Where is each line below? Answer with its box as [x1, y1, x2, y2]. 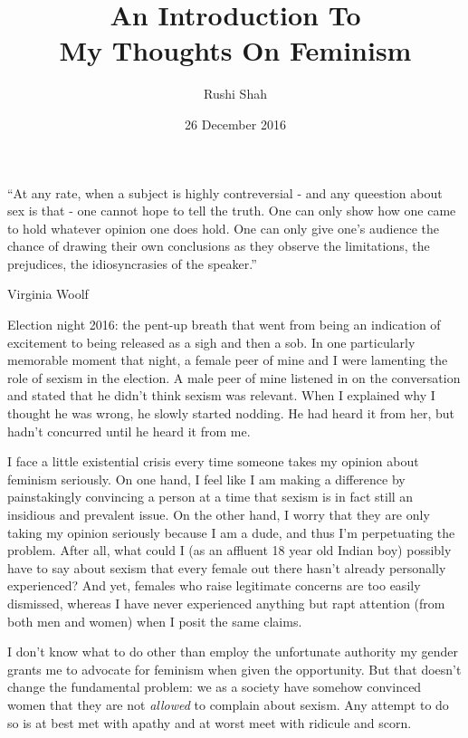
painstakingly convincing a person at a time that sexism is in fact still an [7, 487, 414, 506]
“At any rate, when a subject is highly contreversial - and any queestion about [7, 183, 443, 202]
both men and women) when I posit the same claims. [7, 611, 302, 630]
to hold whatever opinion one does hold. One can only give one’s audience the [7, 218, 439, 237]
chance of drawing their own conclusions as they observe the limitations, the [7, 236, 430, 255]
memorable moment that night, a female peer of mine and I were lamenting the [7, 350, 448, 369]
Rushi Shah [204, 84, 267, 103]
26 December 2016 [185, 114, 286, 133]
